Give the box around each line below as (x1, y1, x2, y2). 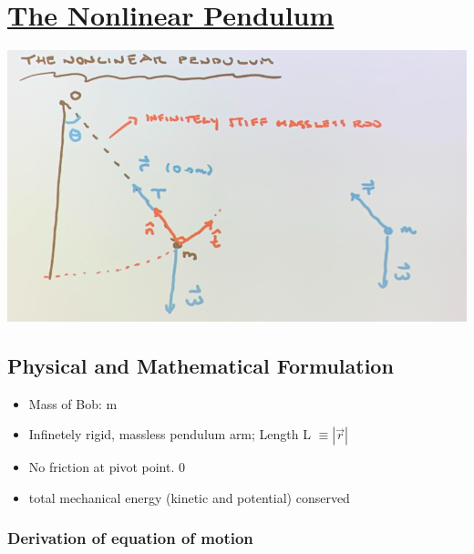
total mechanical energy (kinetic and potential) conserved (28, 487, 350, 507)
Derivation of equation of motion (7, 527, 253, 549)
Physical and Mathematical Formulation (7, 351, 394, 379)
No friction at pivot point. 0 (28, 457, 185, 477)
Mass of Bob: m (28, 394, 118, 413)
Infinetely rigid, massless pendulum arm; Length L (28, 425, 311, 444)
